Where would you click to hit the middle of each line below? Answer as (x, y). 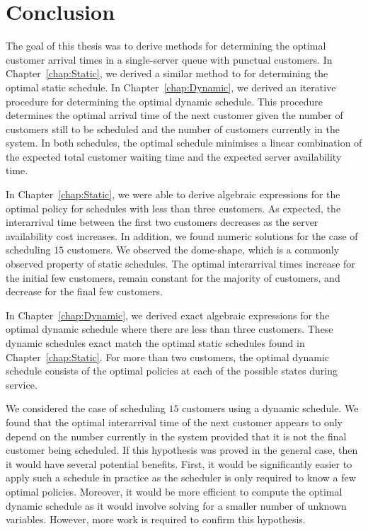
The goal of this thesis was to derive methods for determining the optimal (166, 46)
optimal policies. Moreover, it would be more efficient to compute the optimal (174, 491)
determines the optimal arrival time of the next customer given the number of (174, 115)
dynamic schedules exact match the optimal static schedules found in (155, 343)
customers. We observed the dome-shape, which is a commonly (203, 250)
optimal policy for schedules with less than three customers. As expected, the (173, 208)
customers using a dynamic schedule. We (270, 408)
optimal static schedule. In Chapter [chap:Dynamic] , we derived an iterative (171, 87)
